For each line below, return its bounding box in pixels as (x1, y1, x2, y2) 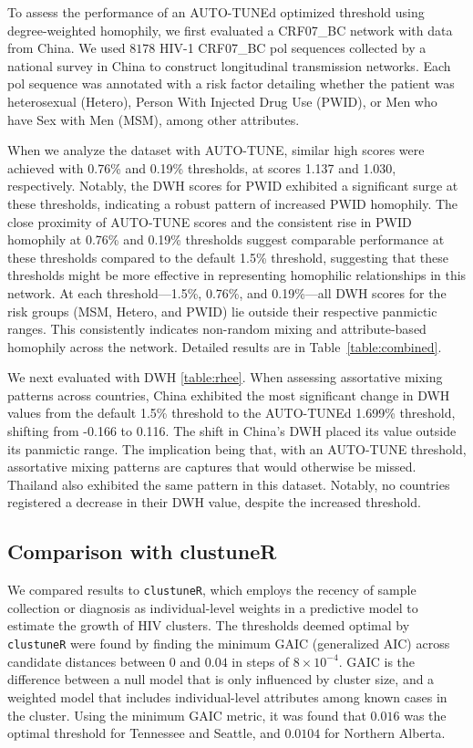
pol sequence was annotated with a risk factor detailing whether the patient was (7, 74, 455, 93)
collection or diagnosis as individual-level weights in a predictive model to (7, 597, 418, 617)
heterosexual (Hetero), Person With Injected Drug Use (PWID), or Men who (7, 91, 437, 110)
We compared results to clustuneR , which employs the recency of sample (7, 580, 416, 599)
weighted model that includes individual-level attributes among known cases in (7, 687, 447, 706)
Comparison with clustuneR (7, 537, 277, 566)
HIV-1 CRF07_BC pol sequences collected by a (159, 38, 427, 57)
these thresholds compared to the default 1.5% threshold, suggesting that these (7, 247, 449, 266)
